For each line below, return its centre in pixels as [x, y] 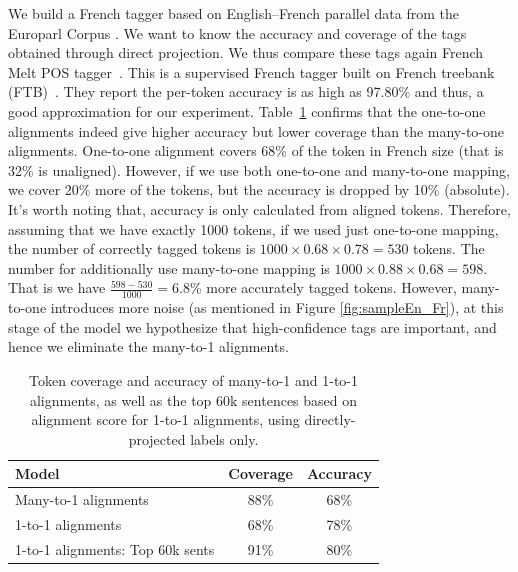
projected [157, 438]
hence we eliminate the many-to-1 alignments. [148, 346]
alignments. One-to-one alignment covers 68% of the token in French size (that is [256, 150]
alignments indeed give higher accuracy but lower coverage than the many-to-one [256, 130]
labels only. [224, 438]
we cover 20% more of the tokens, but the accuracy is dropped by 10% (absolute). [259, 189]
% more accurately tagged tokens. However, [323, 287]
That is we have [57, 287]
